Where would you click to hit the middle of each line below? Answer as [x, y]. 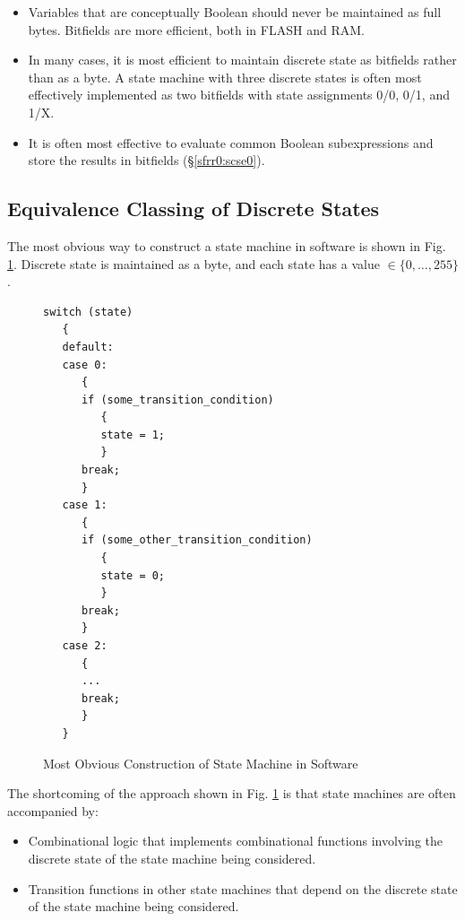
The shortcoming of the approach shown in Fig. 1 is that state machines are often [232, 793]
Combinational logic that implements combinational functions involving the [235, 841]
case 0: [85, 365]
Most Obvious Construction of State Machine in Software [201, 763]
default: [88, 347]
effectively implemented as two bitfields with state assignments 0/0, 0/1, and [239, 95]
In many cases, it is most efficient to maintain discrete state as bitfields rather [242, 60]
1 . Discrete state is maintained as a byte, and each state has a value [194, 263]
